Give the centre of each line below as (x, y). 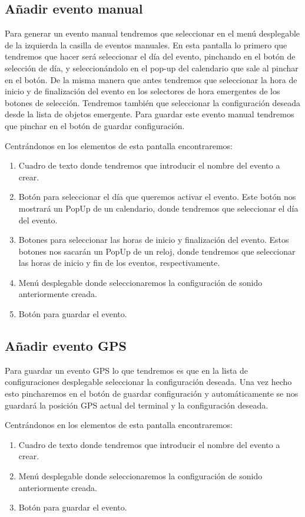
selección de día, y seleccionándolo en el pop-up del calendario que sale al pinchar (152, 67)
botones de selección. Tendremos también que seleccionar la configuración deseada (153, 102)
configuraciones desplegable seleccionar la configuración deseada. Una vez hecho (148, 382)
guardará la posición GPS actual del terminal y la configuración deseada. (137, 405)
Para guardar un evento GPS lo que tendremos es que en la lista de (127, 370)
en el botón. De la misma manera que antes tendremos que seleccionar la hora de (151, 79)
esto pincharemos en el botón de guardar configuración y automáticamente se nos (152, 393)
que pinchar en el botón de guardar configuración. (95, 125)
